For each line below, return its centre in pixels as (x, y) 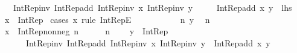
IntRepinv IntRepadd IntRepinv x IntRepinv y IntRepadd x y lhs (152, 7)
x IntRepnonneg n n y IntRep (86, 31)
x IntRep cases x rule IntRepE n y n (107, 19)
